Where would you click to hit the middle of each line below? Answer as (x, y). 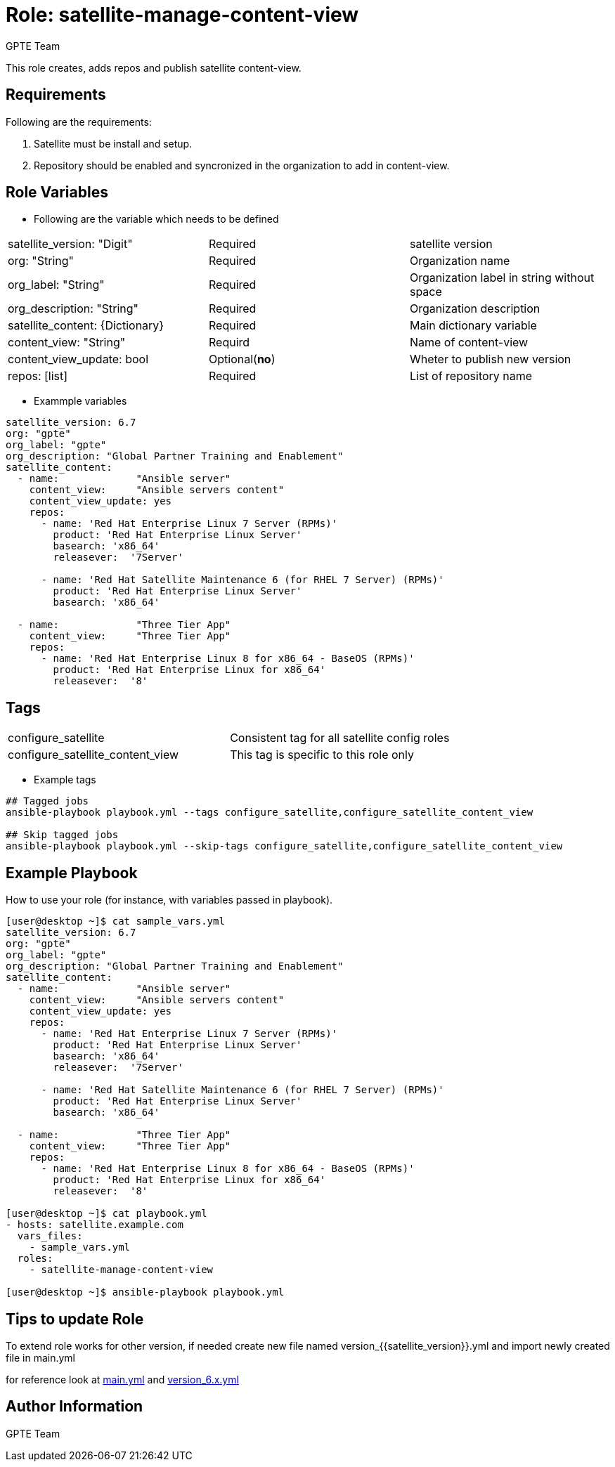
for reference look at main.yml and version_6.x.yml (122, 1379)
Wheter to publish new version (490, 359)
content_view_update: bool (78, 359)
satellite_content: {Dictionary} (86, 326)
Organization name (460, 261)
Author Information (75, 1407)
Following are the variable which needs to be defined (156, 219)
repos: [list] (38, 376)
